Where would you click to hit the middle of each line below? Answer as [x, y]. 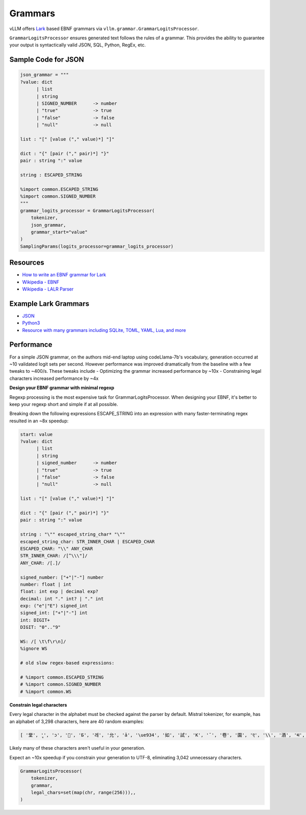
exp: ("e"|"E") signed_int [54, 606]
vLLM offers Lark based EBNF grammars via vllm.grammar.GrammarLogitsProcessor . [104, 29]
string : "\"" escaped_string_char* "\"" [73, 534]
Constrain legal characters [38, 705]
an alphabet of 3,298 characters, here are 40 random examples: [77, 721]
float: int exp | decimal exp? [59, 592]
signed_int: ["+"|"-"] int [54, 613]
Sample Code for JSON [47, 59]
